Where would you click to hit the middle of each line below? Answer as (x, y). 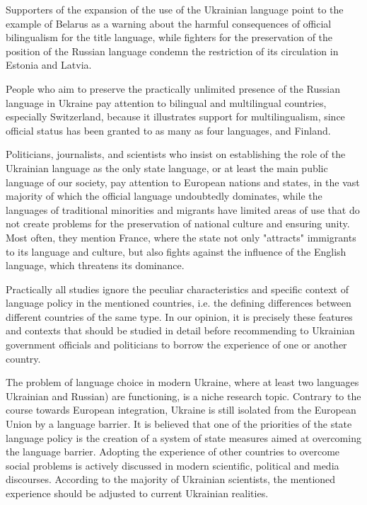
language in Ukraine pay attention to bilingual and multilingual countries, (166, 102)
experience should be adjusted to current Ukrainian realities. (137, 493)
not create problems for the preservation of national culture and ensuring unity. (178, 223)
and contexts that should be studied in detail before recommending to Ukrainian (180, 330)
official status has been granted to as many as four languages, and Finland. (168, 130)
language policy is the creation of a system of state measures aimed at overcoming (183, 437)
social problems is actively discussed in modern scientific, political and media (173, 465)
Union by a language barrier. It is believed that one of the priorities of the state (179, 424)
